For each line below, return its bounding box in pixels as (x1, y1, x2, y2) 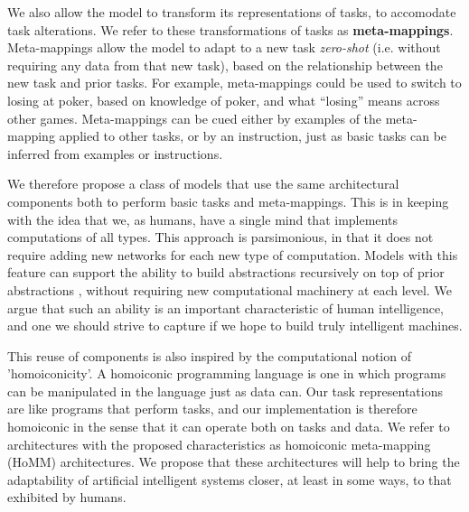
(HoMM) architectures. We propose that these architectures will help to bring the (7, 452, 460, 471)
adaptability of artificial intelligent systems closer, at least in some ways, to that (7, 470, 452, 489)
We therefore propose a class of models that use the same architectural (7, 174, 399, 193)
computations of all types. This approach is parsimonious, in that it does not (7, 228, 434, 247)
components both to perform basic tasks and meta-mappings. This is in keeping (7, 191, 449, 210)
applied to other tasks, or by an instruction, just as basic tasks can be (59, 126, 447, 145)
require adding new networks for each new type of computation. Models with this (7, 245, 458, 264)
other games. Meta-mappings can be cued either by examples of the (7, 108, 382, 127)
